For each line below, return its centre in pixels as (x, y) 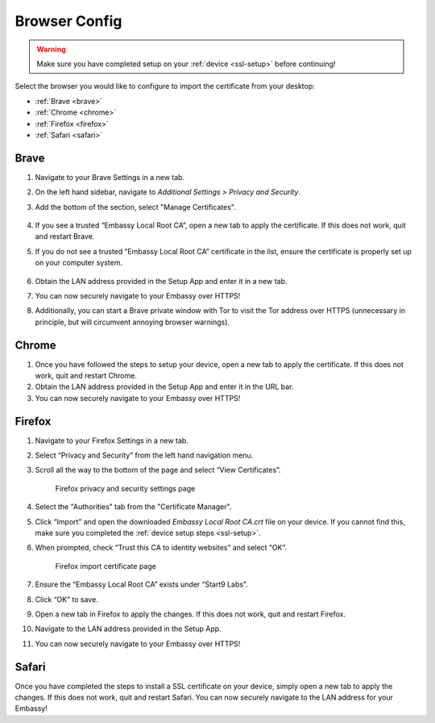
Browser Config (68, 21)
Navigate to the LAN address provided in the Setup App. (128, 629)
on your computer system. (79, 263)
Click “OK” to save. (66, 599)
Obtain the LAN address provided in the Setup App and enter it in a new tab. (161, 281)
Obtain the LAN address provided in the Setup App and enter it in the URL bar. (164, 387)
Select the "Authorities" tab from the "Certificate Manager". (133, 507)
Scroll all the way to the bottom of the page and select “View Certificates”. (158, 470)
